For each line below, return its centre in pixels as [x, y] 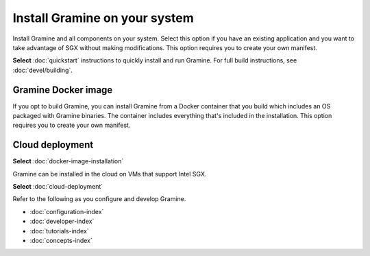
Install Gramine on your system [103, 18]
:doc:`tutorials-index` [59, 231]
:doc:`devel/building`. [43, 70]
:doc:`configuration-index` [67, 211]
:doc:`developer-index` [62, 221]
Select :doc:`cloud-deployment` [58, 187]
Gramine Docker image [63, 90]
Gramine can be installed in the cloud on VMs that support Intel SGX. [110, 174]
